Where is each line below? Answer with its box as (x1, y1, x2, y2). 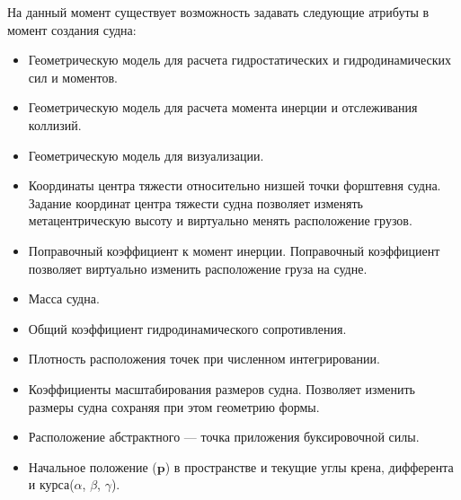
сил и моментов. (28, 67, 118, 86)
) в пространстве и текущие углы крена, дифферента (164, 457, 454, 476)
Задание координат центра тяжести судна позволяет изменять (28, 193, 363, 212)
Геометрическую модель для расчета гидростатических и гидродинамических (28, 50, 452, 69)
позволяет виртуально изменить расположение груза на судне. (28, 259, 368, 277)
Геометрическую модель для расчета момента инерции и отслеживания (28, 98, 418, 117)
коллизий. (28, 115, 82, 134)
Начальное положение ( (28, 457, 157, 476)
